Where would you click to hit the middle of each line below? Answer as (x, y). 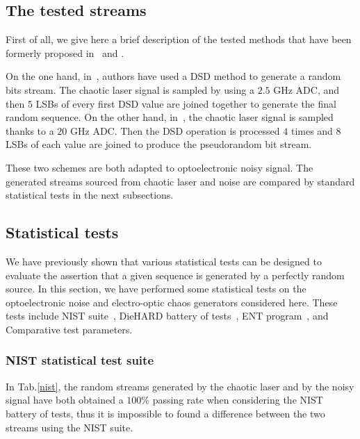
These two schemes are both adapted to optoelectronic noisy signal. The (159, 167)
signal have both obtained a (65, 400)
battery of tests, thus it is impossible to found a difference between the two (165, 413)
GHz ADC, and (306, 89)
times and (312, 130)
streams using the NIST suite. (69, 427)
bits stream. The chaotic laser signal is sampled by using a (130, 89)
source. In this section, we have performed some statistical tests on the (156, 289)
